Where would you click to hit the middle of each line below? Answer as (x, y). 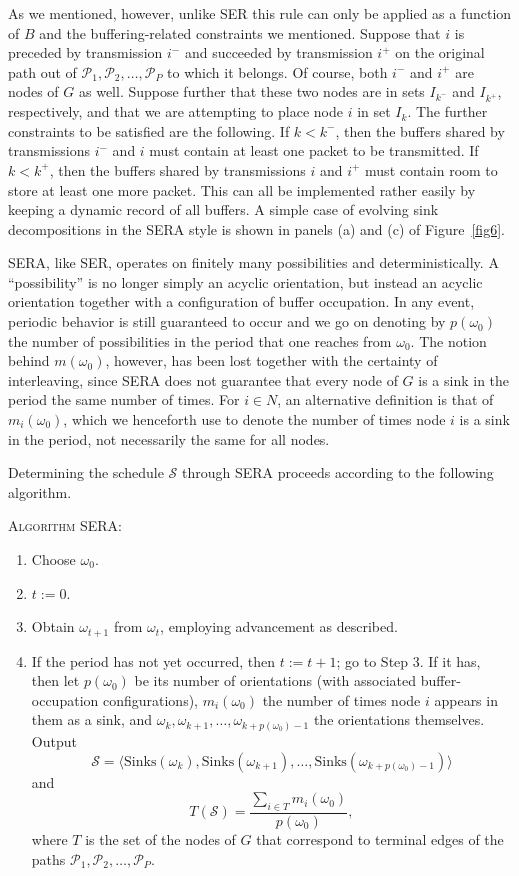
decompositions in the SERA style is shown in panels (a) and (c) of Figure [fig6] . (256, 228)
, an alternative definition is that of (385, 399)
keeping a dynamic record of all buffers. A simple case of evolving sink (223, 209)
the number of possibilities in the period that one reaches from (200, 340)
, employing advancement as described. (279, 626)
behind (29, 360)
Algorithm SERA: (65, 525)
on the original (440, 52)
